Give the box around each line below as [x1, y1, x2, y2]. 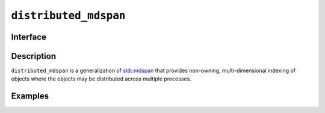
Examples [11, 91, 49, 102]
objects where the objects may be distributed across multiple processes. [11, 75, 192, 82]
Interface [11, 32, 46, 42]
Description [11, 51, 57, 61]
